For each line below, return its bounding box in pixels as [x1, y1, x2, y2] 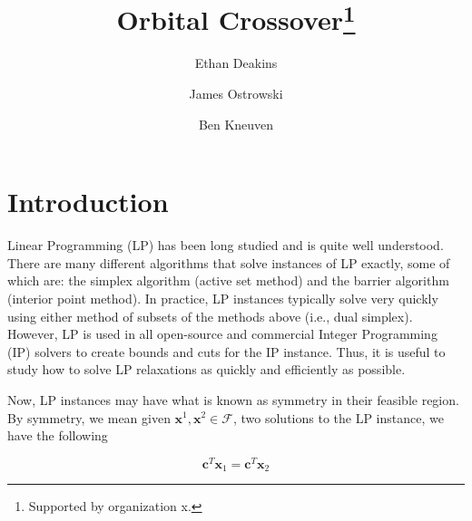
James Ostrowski [189, 84, 283, 103]
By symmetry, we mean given [7, 408, 171, 427]
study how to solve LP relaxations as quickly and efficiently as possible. [7, 360, 406, 379]
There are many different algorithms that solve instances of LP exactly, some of [7, 253, 450, 272]
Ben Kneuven [198, 114, 274, 133]
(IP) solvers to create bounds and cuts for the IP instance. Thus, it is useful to [7, 342, 446, 361]
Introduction [7, 183, 169, 220]
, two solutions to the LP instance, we [232, 408, 444, 427]
